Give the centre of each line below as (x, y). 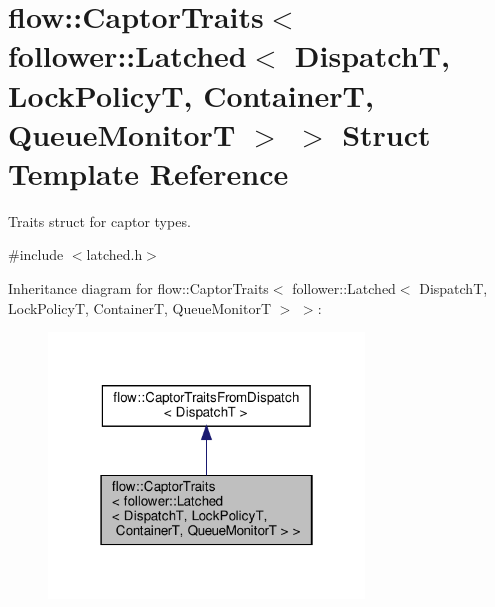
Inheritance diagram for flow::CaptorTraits (138, 288)
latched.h (114, 254)
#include (36, 254)
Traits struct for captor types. (99, 220)
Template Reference (148, 172)
